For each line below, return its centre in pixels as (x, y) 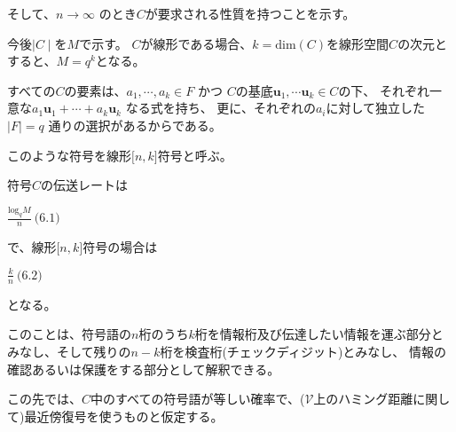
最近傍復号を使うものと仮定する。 (124, 416)
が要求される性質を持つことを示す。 (250, 13)
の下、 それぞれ (384, 90)
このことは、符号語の (69, 334)
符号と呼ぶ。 (195, 155)
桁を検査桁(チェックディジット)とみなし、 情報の (303, 351)
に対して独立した (376, 108)
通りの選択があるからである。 (135, 125)
